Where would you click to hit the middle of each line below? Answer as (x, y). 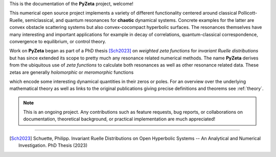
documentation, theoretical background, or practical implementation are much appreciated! (119, 119)
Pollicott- (248, 13)
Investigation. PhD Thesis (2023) (53, 145)
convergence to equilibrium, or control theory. (58, 41)
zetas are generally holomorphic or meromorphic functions (72, 72)
